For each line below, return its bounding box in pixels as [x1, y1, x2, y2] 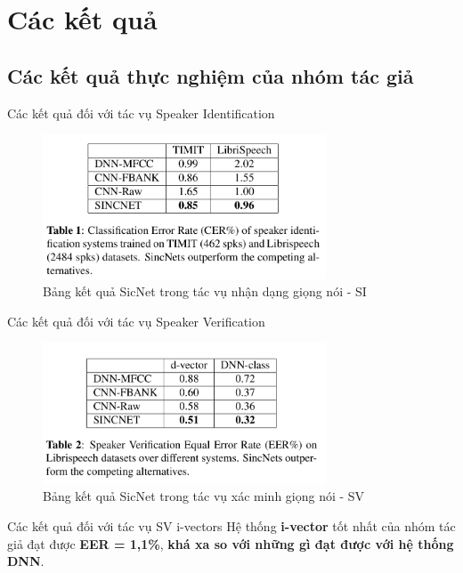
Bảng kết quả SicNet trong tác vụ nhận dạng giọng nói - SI [43, 282, 367, 301]
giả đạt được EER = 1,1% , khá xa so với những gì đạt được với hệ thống [7, 534, 454, 553]
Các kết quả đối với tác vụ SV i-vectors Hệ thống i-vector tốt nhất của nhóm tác [7, 517, 456, 536]
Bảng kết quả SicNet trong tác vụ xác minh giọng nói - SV [43, 487, 365, 505]
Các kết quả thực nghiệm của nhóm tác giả [7, 61, 414, 89]
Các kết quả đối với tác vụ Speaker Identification [7, 103, 275, 122]
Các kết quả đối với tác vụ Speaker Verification [7, 311, 265, 330]
